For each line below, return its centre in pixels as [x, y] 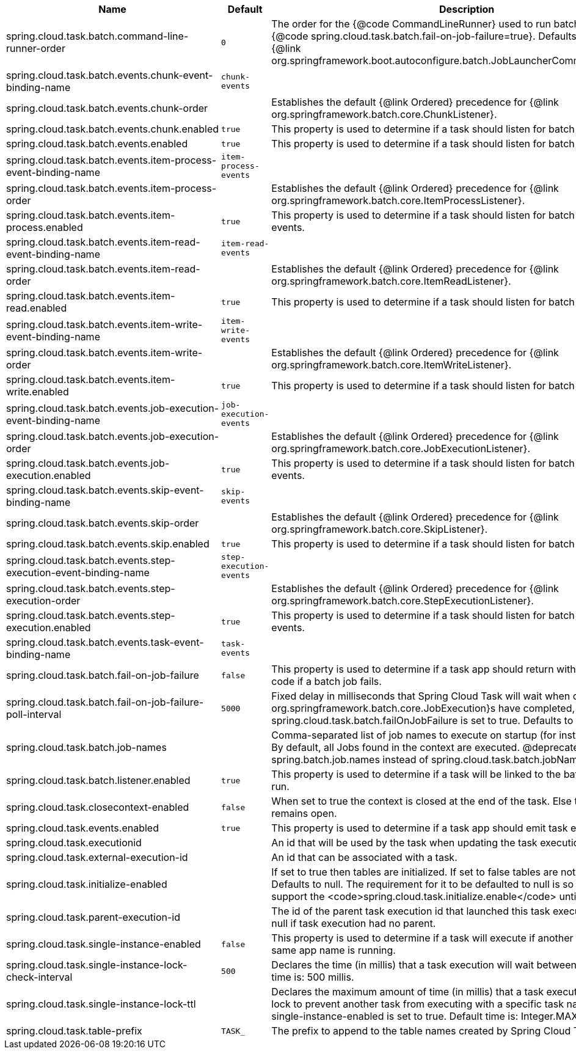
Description [467, 9]
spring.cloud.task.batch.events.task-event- [105, 642]
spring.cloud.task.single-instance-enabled [104, 944]
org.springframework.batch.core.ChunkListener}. [384, 114]
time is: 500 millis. [313, 977]
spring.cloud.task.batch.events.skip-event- [105, 490]
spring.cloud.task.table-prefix [74, 1031]
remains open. [304, 813]
